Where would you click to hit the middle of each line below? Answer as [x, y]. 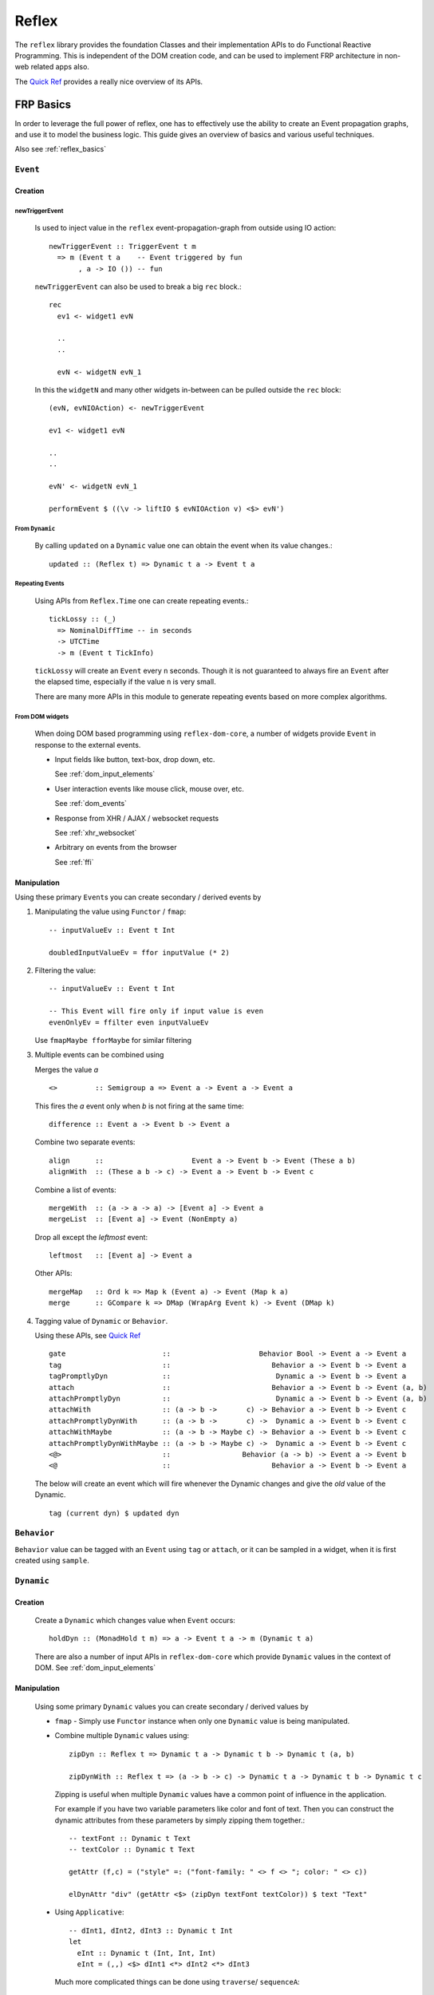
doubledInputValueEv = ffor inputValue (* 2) [140, 952]
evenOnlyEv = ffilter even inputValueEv [129, 1022]
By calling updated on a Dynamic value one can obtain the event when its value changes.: [183, 546]
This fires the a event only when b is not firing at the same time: [140, 1106]
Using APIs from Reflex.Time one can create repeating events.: [142, 601]
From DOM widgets [42, 717]
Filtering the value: [65, 970]
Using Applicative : [89, 1912]
